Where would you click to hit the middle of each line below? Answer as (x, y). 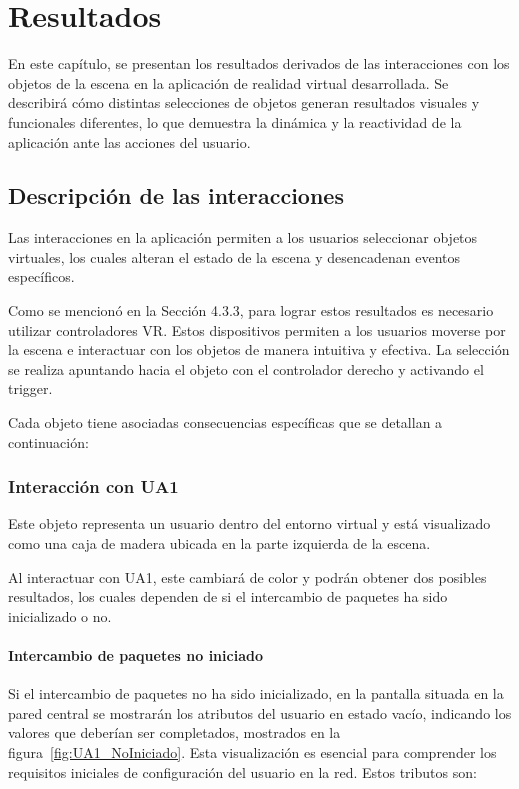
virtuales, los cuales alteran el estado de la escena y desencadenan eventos (234, 256)
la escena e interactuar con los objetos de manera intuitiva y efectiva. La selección (259, 349)
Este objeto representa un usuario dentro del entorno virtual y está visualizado (249, 523)
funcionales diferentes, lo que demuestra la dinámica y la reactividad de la (235, 121)
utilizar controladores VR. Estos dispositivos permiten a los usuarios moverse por (257, 329)
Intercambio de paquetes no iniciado (135, 655)
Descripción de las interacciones (176, 195)
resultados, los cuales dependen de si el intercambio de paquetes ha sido (228, 596)
